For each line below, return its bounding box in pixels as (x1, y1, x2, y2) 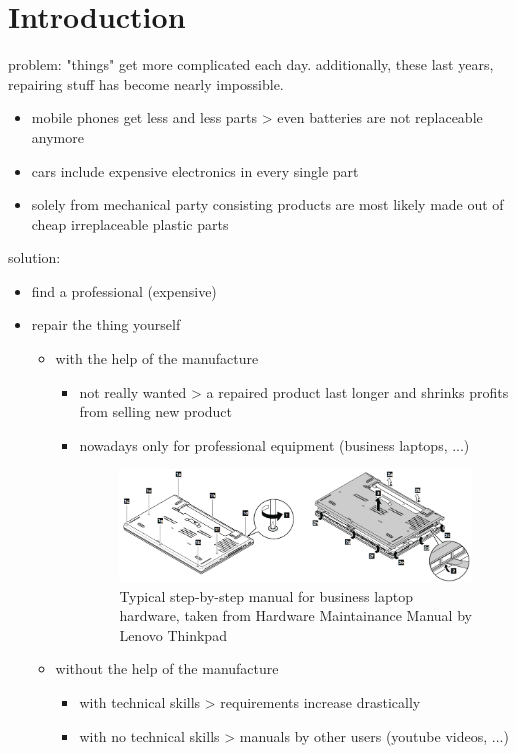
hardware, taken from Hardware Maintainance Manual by (119, 605, 472, 626)
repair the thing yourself (31, 314, 181, 335)
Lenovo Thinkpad (119, 624, 227, 645)
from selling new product (79, 401, 233, 422)
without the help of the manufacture (55, 658, 279, 679)
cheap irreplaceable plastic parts (31, 213, 229, 234)
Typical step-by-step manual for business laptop (119, 585, 414, 606)
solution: (8, 247, 61, 268)
